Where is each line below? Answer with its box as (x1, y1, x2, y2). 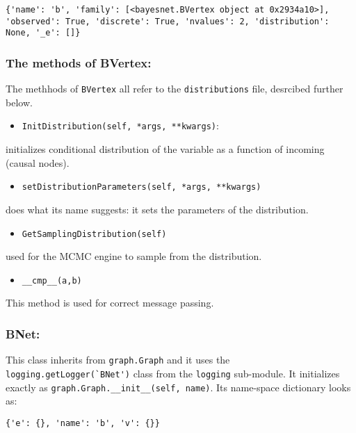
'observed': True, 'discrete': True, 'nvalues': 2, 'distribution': (6, 16, 330, 26)
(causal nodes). (6, 155, 70, 170)
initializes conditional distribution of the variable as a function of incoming (6, 142, 325, 156)
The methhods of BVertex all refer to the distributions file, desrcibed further (6, 81, 343, 96)
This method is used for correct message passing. (6, 295, 214, 310)
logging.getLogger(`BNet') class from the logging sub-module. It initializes (6, 366, 340, 380)
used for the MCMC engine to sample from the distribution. (6, 249, 262, 263)
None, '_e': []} (6, 28, 81, 38)
